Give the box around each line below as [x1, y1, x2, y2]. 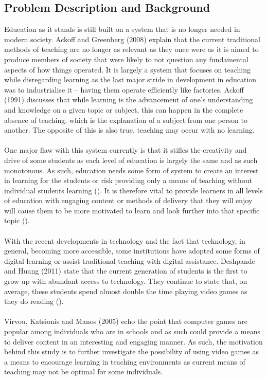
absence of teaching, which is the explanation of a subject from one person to [4, 114, 247, 125]
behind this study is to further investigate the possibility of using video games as [4, 346, 259, 357]
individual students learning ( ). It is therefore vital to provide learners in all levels [4, 185, 263, 195]
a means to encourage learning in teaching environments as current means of [4, 356, 245, 367]
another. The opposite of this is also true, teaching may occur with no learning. [4, 124, 255, 135]
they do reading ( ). [4, 296, 64, 306]
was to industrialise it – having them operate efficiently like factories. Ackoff [4, 84, 244, 95]
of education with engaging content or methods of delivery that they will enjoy [4, 195, 253, 206]
